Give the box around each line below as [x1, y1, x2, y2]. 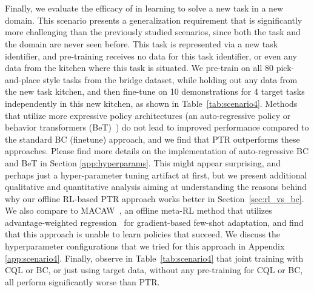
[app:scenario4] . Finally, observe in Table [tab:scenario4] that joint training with [5, 251, 304, 264]
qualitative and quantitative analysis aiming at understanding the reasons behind [5, 180, 307, 193]
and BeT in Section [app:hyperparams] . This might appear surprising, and [5, 156, 281, 169]
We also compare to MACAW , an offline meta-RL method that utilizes [5, 204, 272, 217]
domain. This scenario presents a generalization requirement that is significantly [5, 13, 302, 26]
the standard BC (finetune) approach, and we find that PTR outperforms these [5, 132, 300, 145]
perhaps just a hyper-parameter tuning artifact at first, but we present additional [5, 168, 307, 181]
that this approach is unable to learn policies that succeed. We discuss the [5, 228, 281, 240]
